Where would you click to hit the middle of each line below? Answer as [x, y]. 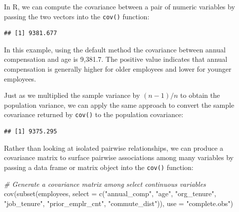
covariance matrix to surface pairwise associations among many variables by [119, 157]
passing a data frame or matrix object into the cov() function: [99, 167]
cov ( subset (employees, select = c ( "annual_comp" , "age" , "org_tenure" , [110, 193]
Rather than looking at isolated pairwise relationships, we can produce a [114, 148]
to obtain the [200, 95]
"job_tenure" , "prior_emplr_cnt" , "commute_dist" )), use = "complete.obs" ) [119, 203]
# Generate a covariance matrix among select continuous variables [105, 184]
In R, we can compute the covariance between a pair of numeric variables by [119, 6]
